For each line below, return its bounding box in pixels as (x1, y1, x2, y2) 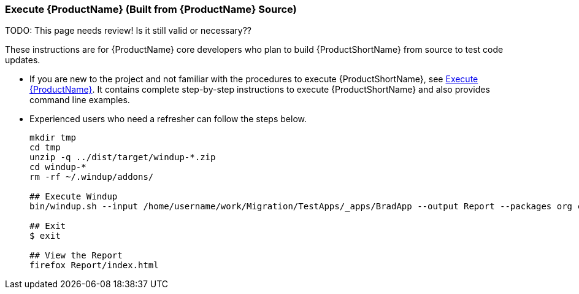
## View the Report (29, 250, 123, 261)
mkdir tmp (29, 133, 76, 143)
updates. (5, 55, 40, 66)
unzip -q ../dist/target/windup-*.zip (29, 152, 216, 163)
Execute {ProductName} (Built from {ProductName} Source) (5, 3, 297, 15)
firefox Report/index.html (29, 260, 159, 271)
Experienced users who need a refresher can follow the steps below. (29, 114, 307, 125)
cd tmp (29, 142, 61, 153)
